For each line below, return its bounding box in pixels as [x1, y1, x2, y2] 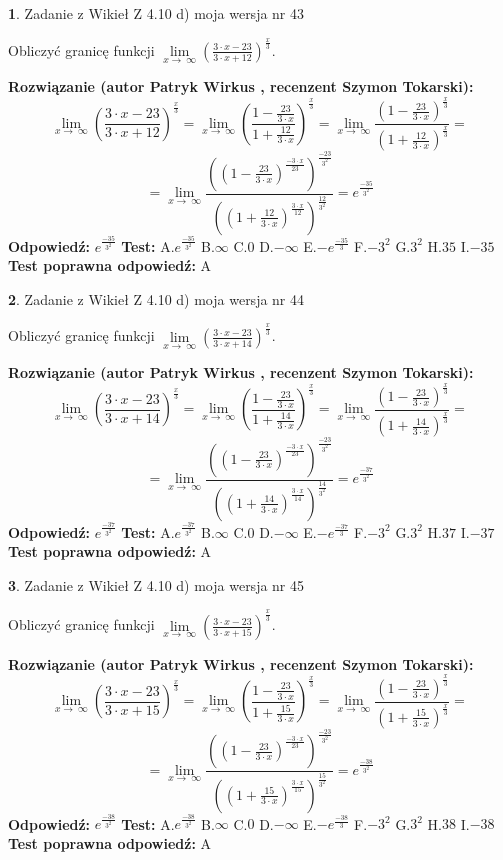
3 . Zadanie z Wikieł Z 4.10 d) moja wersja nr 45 [8, 574, 305, 595]
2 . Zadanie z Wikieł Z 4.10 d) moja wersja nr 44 [8, 288, 305, 309]
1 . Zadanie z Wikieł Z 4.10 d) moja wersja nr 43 [8, 3, 305, 23]
